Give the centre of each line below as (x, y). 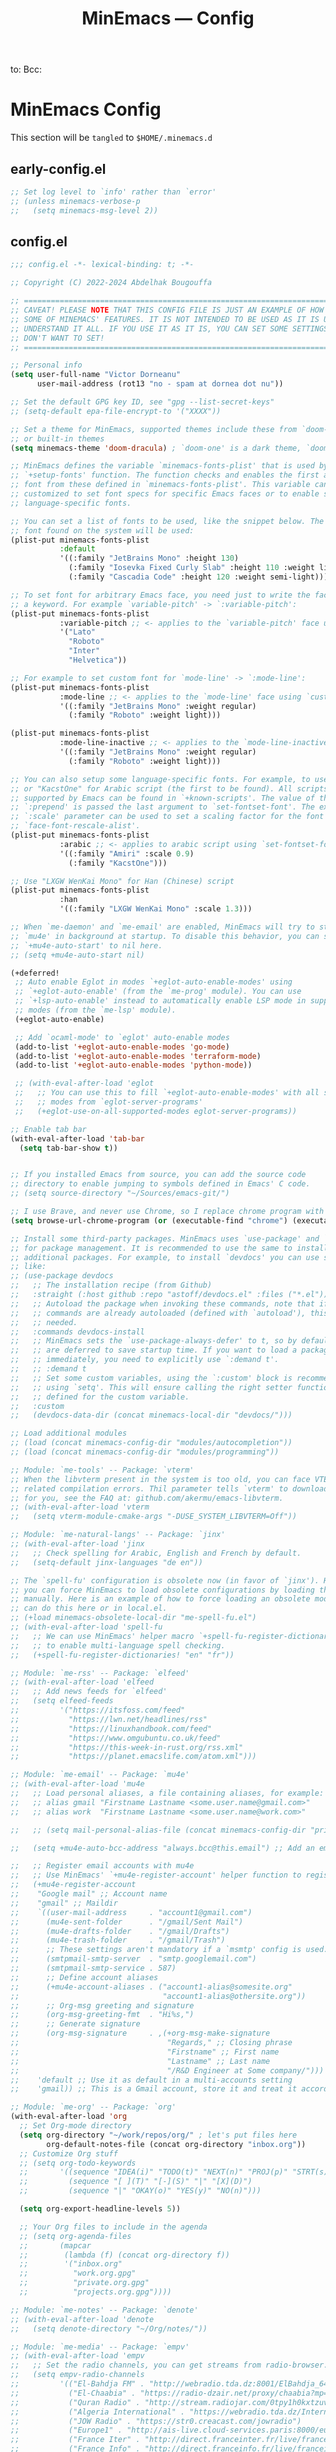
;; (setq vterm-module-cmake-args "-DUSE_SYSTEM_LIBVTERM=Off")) (154, 1517)
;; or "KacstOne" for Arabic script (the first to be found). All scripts (169, 788)
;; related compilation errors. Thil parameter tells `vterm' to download (169, 1488)
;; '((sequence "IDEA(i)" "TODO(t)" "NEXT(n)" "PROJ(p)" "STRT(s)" (176, 2172)
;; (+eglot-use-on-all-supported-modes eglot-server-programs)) (156, 1111)
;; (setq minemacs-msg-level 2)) (84, 210)
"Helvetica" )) (98, 660)
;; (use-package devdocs (62, 1276)
